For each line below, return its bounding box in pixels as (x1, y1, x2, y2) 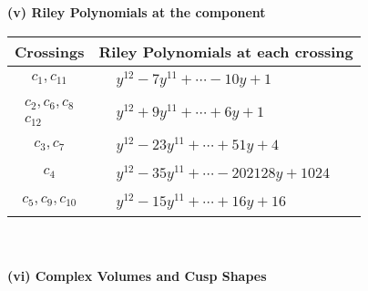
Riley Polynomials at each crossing (98, 40, 353, 62)
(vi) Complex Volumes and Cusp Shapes (7, 266, 267, 286)
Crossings (15, 40, 85, 62)
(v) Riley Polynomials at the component (7, 3, 266, 21)
